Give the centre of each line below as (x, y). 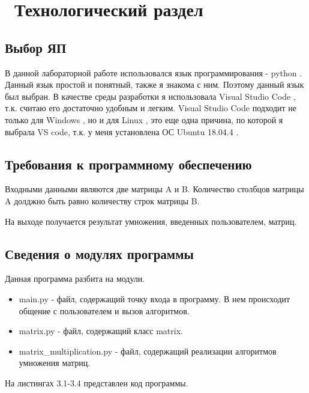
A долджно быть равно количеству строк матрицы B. (102, 200)
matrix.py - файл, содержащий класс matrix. (101, 331)
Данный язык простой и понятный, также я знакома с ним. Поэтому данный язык (154, 84)
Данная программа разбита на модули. (75, 279)
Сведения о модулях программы (99, 253)
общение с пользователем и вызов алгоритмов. (104, 310)
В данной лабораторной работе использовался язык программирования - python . (154, 72)
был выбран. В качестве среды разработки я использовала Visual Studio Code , (150, 96)
